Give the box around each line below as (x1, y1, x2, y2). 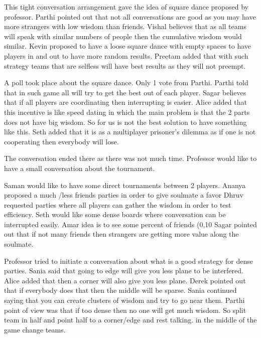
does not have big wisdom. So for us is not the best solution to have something (4, 116, 247, 127)
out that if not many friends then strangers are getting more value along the (4, 229, 239, 239)
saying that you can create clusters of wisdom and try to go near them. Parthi (4, 295, 245, 305)
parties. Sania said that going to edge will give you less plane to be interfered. (4, 265, 243, 276)
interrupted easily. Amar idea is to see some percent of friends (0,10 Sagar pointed (4, 219, 257, 229)
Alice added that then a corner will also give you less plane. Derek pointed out (4, 275, 246, 285)
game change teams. (4, 324, 66, 334)
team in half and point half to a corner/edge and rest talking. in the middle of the (4, 314, 257, 325)
